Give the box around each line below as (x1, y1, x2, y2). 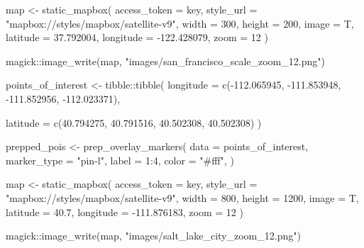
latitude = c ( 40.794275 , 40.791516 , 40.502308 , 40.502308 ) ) (6, 115, 262, 130)
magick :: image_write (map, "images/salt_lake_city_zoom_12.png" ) (6, 228, 301, 243)
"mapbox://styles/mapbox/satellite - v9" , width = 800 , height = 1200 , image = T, (6, 190, 359, 205)
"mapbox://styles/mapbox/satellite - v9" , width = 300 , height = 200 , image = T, (6, 16, 354, 30)
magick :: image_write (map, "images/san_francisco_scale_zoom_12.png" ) (6, 53, 325, 68)
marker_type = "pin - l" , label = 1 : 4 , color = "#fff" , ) (6, 152, 234, 167)
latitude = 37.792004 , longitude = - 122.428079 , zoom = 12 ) (6, 30, 268, 45)
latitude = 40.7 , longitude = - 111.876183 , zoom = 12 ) (6, 204, 243, 219)
